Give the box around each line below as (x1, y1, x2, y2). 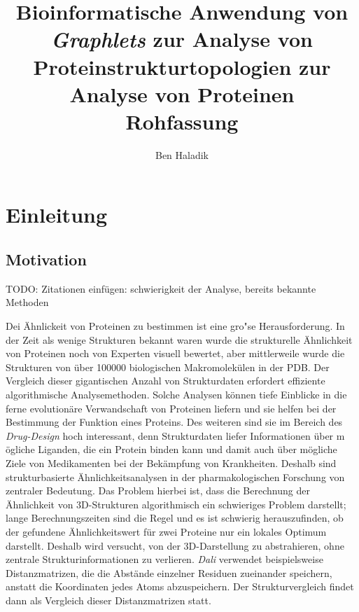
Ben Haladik (155, 147, 209, 162)
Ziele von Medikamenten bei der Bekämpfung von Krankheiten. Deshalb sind (6, 455, 337, 470)
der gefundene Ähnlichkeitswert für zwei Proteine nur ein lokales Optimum (6, 524, 327, 538)
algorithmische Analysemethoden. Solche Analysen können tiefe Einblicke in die (6, 387, 347, 402)
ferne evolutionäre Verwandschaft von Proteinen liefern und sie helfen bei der (6, 401, 337, 415)
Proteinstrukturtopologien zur (33, 52, 331, 81)
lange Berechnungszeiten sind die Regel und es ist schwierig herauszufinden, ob (6, 510, 344, 525)
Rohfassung (125, 106, 239, 135)
